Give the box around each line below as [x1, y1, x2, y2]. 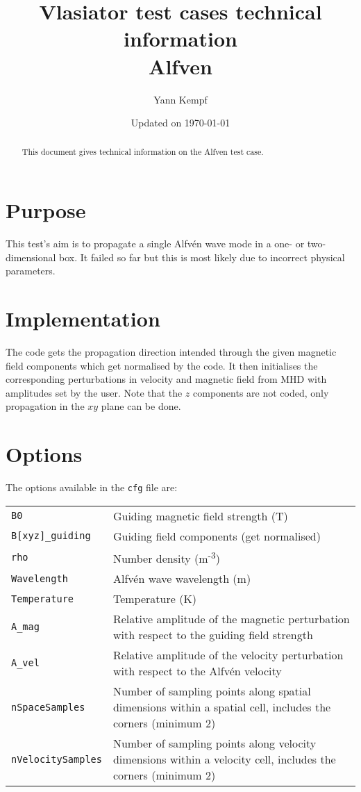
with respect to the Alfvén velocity [112, 663, 282, 679]
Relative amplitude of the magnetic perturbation [112, 611, 350, 627]
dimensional [6, 249, 56, 264]
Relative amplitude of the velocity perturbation [112, 647, 344, 663]
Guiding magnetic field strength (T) [112, 507, 288, 524]
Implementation [6, 304, 160, 333]
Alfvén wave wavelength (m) [112, 570, 251, 587]
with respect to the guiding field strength [112, 627, 313, 643]
